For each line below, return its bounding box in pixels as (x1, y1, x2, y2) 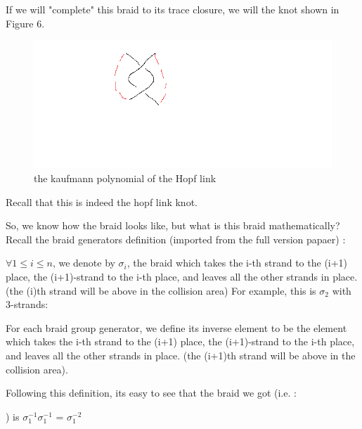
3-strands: (6, 297, 49, 312)
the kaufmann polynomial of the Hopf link (34, 171, 216, 186)
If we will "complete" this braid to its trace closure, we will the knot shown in (6, 2, 340, 16)
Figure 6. (6, 15, 45, 30)
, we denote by (52, 255, 115, 270)
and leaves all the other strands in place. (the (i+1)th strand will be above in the (6, 348, 356, 362)
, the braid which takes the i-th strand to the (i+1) (127, 255, 348, 270)
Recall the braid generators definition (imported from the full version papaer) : (6, 231, 346, 246)
